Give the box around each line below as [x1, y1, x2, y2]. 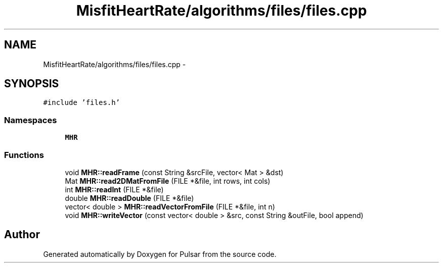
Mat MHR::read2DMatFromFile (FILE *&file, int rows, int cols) [65, 176, 271, 185]
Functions [4, 149, 44, 160]
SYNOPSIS [4, 77, 59, 90]
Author [4, 228, 40, 241]
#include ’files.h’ [43, 98, 120, 107]
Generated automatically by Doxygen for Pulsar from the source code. [43, 249, 277, 258]
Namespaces [4, 115, 57, 125]
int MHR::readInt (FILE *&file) [65, 185, 164, 194]
